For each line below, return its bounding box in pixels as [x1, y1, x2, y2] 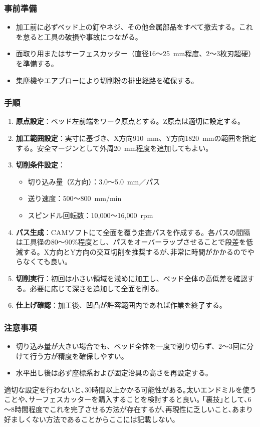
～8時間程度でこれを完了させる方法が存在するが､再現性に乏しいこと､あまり [4, 403, 253, 414]
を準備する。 [16, 58, 58, 68]
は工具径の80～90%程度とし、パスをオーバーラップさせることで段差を [16, 237, 246, 247]
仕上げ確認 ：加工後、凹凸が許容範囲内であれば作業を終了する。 [16, 300, 226, 310]
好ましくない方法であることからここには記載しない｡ [4, 413, 176, 424]
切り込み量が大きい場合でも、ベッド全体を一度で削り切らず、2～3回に [16, 340, 247, 351]
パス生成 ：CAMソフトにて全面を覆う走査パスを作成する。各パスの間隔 [16, 227, 250, 237]
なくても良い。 [23, 256, 72, 267]
